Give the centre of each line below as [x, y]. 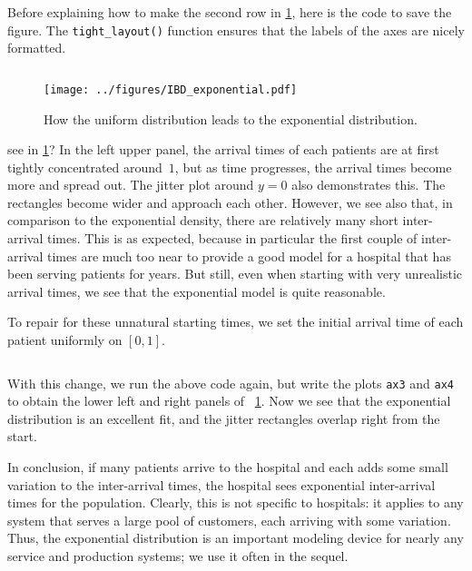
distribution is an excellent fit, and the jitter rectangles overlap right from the [224, 418]
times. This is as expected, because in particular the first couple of [232, 238]
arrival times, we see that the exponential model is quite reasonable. [197, 291]
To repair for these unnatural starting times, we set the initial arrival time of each [236, 322]
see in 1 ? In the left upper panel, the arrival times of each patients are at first [223, 149]
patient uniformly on [65, 340]
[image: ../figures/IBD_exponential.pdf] [171, 89]
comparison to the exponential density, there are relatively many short [203, 220]
